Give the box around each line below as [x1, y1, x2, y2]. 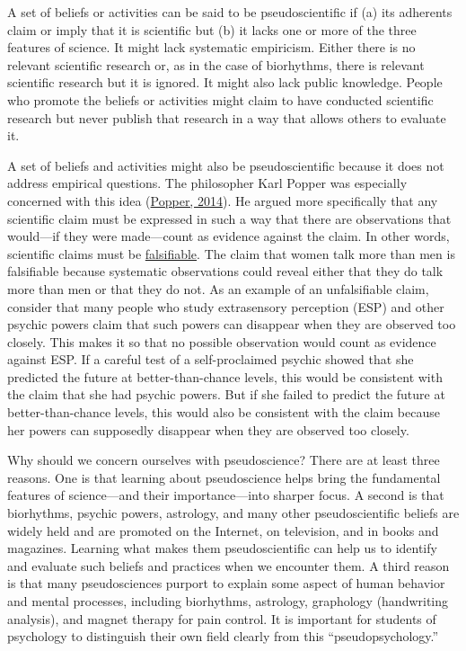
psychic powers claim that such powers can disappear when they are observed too [7, 315, 456, 334]
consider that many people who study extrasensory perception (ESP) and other [7, 297, 444, 316]
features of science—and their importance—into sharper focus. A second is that [7, 486, 444, 504]
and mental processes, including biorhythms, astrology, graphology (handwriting [7, 592, 449, 610]
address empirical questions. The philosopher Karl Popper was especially [7, 174, 408, 192]
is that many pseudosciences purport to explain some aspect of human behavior [7, 574, 445, 593]
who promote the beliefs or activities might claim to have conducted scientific [7, 90, 434, 109]
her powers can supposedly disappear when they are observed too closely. [7, 420, 409, 439]
